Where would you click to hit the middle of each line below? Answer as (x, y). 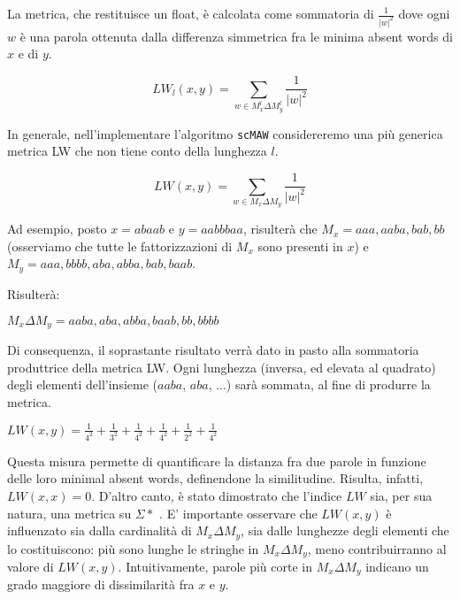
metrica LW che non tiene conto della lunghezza (137, 151)
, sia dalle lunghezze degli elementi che (345, 530)
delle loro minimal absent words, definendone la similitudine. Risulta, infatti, (215, 478)
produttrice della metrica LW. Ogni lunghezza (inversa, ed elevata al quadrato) (222, 367)
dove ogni (424, 13)
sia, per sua (401, 495)
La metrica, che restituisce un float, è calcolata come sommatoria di (191, 13)
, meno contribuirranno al (377, 548)
